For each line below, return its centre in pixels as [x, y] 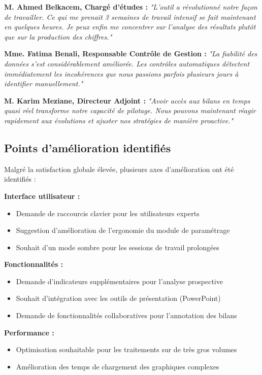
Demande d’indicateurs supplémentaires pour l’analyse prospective [119, 281]
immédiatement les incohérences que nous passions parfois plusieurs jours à [121, 73]
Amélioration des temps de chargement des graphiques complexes [118, 366]
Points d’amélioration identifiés [88, 147]
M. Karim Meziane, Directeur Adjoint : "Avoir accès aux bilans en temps [127, 100]
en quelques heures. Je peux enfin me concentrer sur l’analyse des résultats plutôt [130, 27]
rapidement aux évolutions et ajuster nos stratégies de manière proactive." [119, 120]
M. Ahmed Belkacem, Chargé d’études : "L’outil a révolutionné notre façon [131, 7]
